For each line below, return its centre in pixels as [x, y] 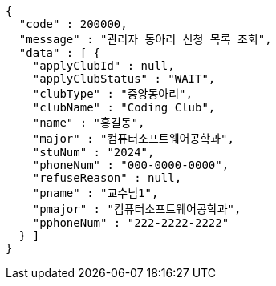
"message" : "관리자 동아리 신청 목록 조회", [145, 39]
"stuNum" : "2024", [93, 152]
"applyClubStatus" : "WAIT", [124, 79]
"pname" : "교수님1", [95, 193]
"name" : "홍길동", [89, 123]
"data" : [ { [60, 53]
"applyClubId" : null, [103, 66]
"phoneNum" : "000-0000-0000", [131, 165]
